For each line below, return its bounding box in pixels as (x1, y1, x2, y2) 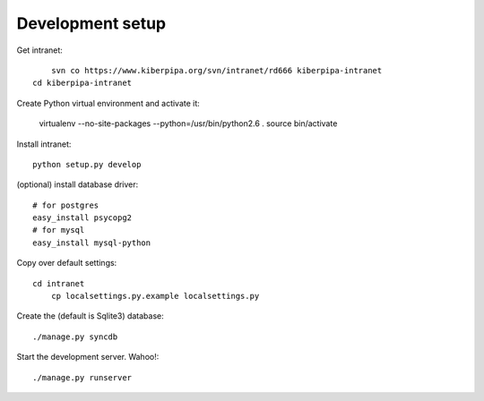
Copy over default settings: (16, 258, 117, 269)
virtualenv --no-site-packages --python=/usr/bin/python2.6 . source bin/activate (39, 118, 338, 129)
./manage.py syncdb (32, 331, 118, 342)
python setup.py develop (32, 159, 142, 169)
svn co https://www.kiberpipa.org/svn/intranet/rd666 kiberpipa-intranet (50, 65, 383, 75)
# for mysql (32, 225, 85, 235)
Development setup (16, 13, 167, 33)
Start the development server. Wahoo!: (16, 352, 160, 363)
